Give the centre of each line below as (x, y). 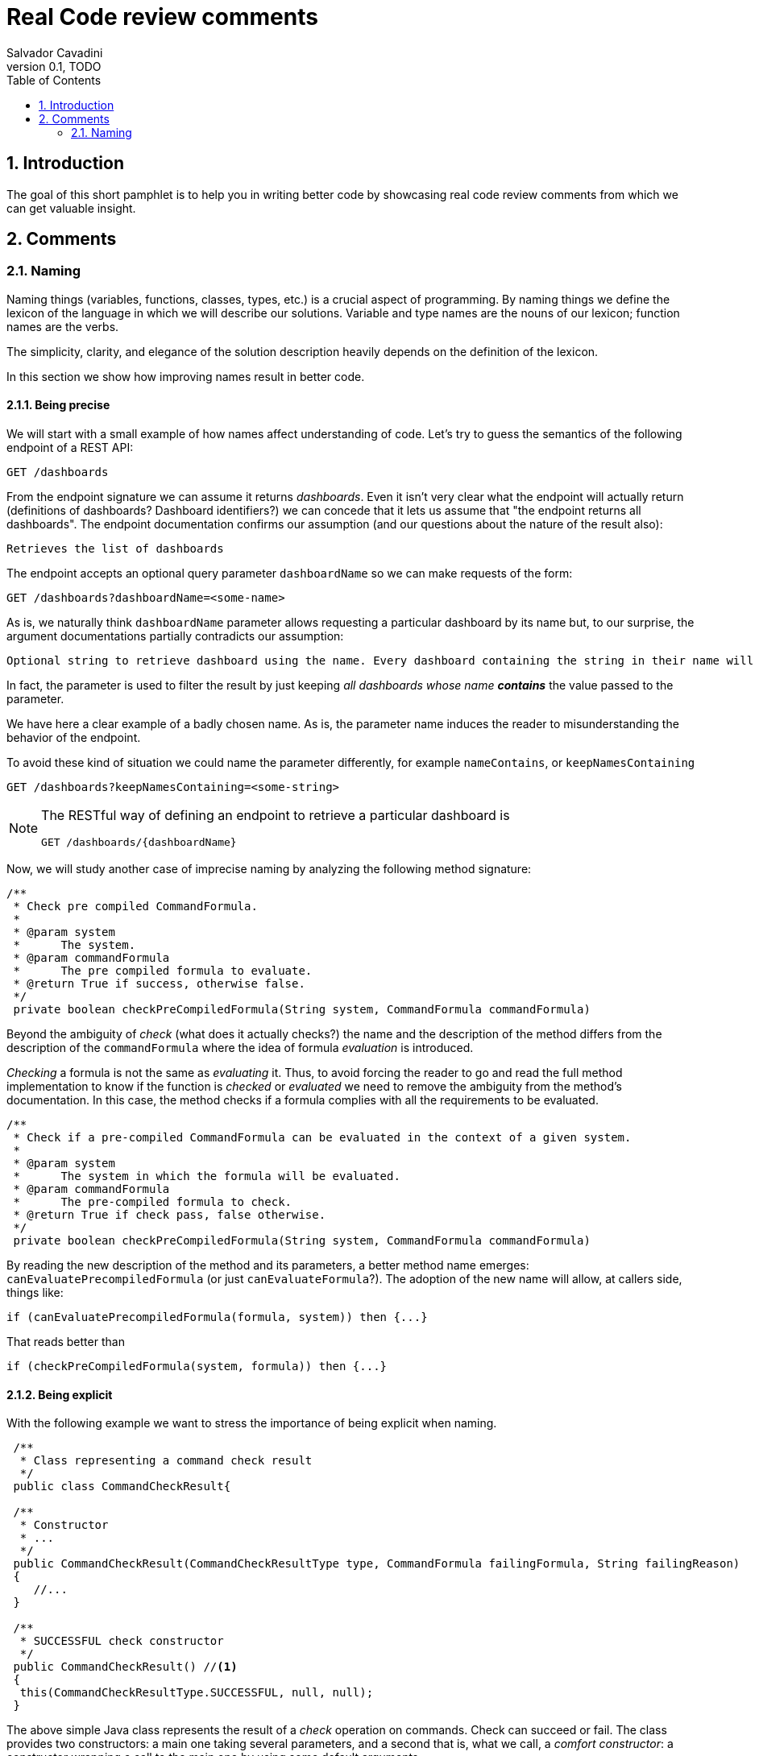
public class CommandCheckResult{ (122, 1487)
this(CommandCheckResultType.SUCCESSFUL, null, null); (197, 1693)
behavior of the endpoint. (74, 738)
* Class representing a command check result (166, 1461)
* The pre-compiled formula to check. (153, 1202)
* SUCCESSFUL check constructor (122, 1641)
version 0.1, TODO (54, 66)
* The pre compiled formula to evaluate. (163, 971)
